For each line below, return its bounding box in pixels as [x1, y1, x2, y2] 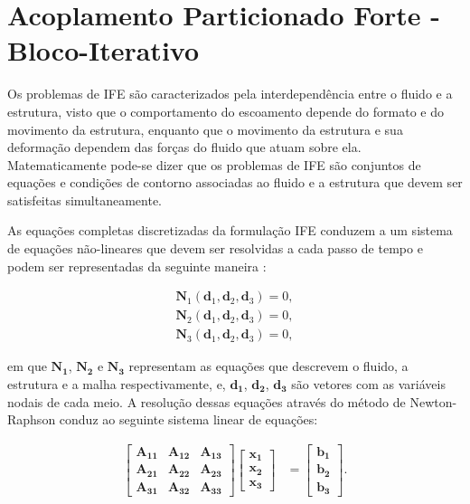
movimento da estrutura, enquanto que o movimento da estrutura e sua [7, 119, 403, 138]
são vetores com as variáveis [291, 374, 446, 393]
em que [7, 357, 47, 376]
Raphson [7, 410, 56, 429]
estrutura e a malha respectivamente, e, [7, 374, 226, 393]
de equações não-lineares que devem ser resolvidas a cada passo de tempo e [7, 239, 423, 258]
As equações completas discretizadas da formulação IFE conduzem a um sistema [7, 221, 453, 240]
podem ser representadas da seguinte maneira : [7, 256, 267, 275]
